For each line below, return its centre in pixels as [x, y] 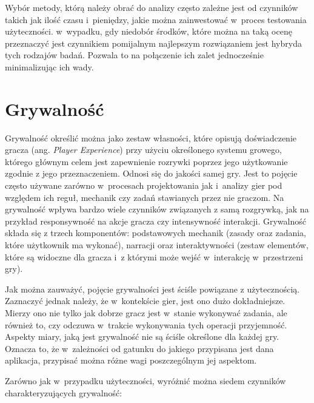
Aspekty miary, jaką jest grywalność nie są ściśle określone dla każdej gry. [142, 337]
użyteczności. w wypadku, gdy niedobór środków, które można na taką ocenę [149, 31]
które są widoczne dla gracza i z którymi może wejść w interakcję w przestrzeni [154, 256]
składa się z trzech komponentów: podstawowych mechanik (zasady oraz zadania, [155, 233]
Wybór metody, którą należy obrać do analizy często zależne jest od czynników [152, 7]
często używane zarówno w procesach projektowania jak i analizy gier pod [144, 185]
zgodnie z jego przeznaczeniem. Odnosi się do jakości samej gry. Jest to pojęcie [151, 173]
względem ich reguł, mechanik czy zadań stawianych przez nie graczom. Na [145, 197]
